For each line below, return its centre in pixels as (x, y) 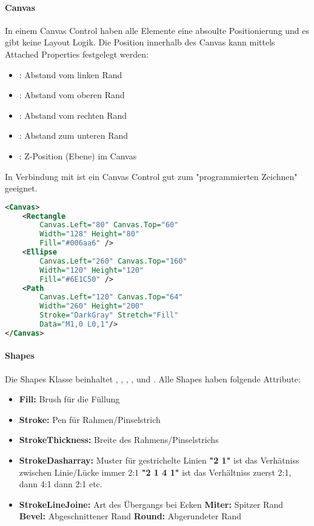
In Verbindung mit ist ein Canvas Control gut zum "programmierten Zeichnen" (151, 176)
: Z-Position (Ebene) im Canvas (78, 155)
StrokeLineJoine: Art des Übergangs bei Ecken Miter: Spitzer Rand (151, 504)
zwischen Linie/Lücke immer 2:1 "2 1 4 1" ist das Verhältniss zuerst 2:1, (155, 472)
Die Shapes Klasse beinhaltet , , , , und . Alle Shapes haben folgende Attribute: (153, 378)
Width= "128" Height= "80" (89, 234)
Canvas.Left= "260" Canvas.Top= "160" (113, 261)
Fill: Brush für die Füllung (69, 399)
